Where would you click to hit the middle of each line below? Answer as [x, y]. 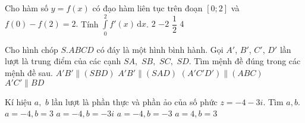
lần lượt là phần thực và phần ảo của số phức [134, 101]
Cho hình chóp [32, 49]
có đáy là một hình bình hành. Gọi [160, 49]
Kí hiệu [18, 101]
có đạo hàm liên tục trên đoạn [147, 8]
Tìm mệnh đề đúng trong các [247, 61]
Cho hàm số [27, 8]
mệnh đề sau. [29, 72]
